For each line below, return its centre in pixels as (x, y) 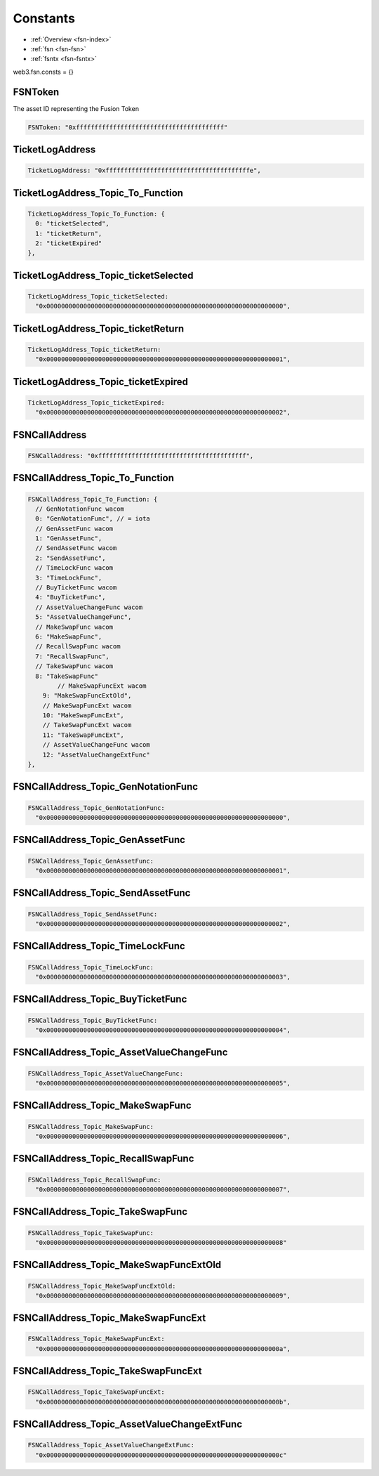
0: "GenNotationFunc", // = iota (93, 519)
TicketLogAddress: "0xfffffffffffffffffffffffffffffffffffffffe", (144, 171)
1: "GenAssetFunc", (69, 538)
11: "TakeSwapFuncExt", (83, 735)
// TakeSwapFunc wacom (74, 666)
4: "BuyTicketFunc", (71, 597)
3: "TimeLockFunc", (69, 577)
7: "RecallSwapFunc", (73, 656)
